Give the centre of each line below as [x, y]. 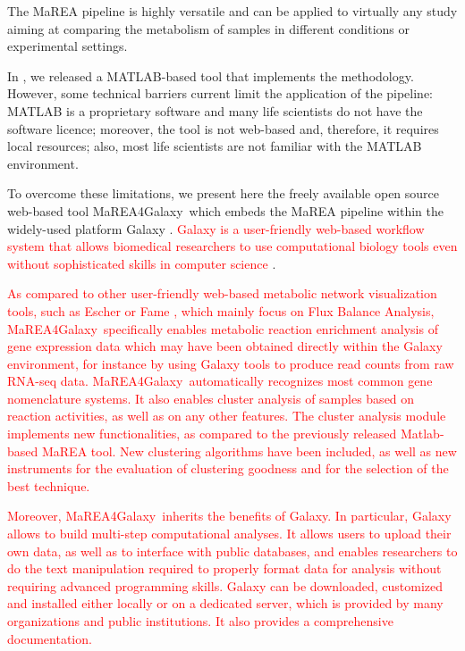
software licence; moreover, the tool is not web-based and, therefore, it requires [223, 128]
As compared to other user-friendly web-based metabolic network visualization [222, 293]
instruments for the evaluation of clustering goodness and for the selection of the [228, 468]
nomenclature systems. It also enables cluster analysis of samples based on [211, 398]
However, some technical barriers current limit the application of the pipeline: [220, 93]
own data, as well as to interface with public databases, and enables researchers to [232, 551]
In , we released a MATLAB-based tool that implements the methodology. [211, 75]
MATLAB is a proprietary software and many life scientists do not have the [215, 110]
